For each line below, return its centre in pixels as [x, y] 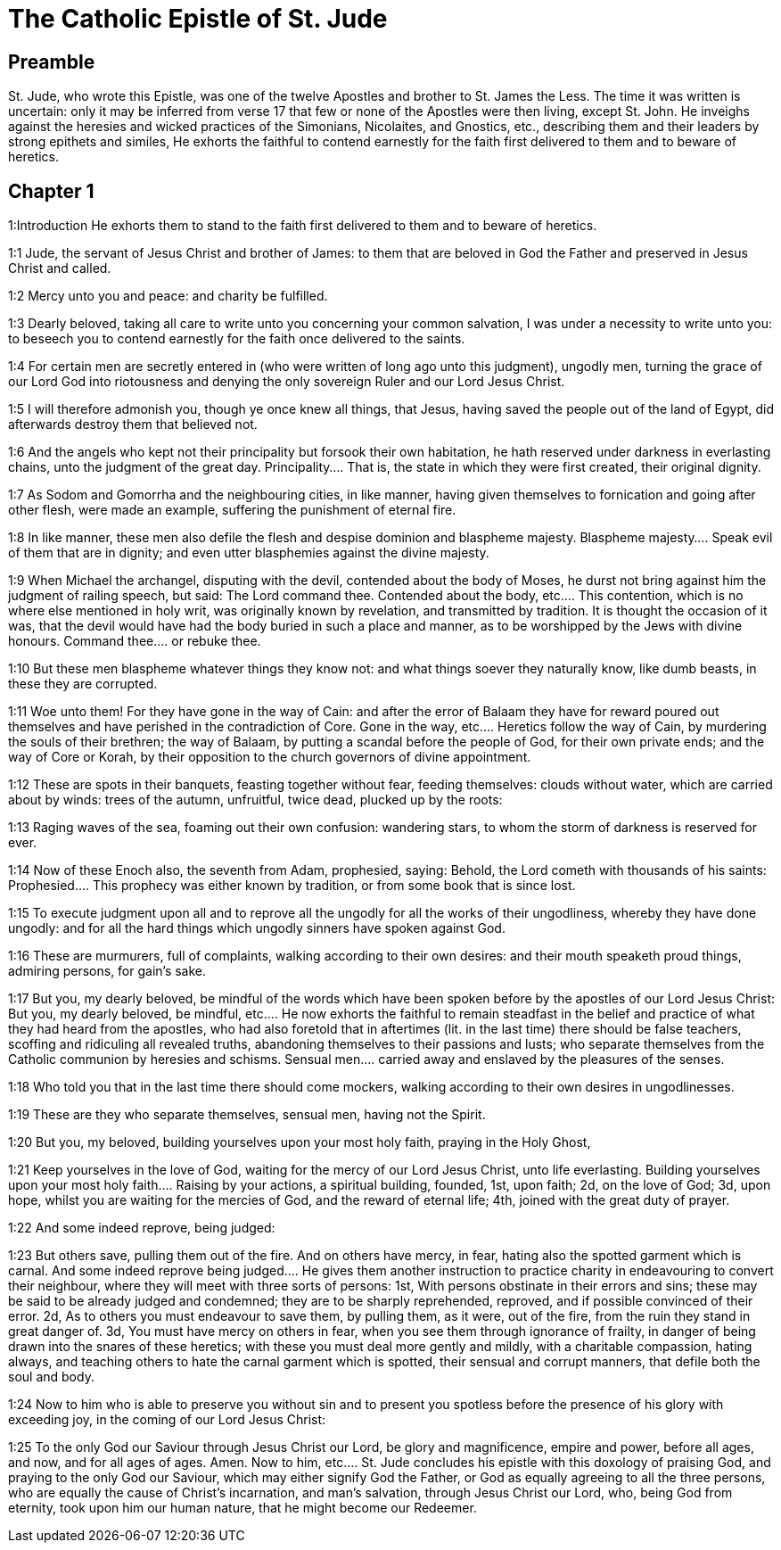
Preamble [52, 62]
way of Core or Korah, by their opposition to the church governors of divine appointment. [270, 757]
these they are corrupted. [83, 684]
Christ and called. [60, 268]
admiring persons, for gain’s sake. [107, 971]
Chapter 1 [51, 191]
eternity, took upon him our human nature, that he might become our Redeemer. [243, 1508]
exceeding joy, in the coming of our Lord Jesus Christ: [167, 1420]
